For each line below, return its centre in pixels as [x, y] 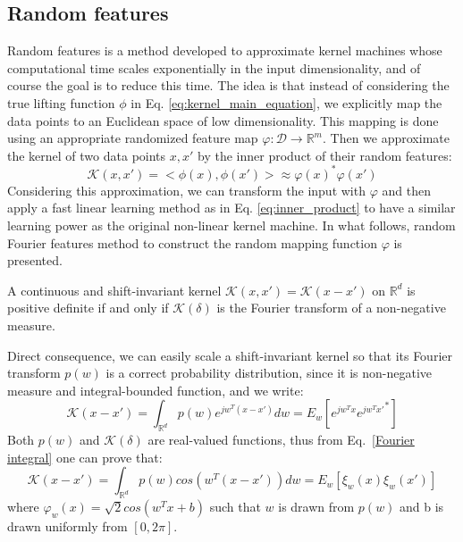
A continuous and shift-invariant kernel [114, 290]
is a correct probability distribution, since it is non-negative [269, 373]
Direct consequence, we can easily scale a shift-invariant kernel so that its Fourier [230, 355]
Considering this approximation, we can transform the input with [186, 190]
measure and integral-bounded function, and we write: [156, 390]
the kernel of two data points [87, 155]
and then [406, 190]
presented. [35, 260]
